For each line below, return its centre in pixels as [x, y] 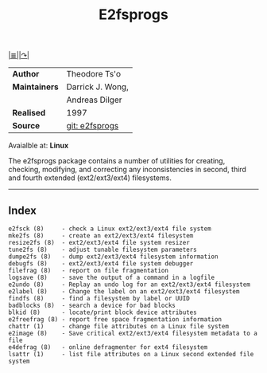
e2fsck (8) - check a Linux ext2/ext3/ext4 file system [110, 229]
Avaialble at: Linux [39, 146]
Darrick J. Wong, [97, 87]
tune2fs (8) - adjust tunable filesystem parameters [103, 249]
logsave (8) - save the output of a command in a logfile [112, 277]
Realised [29, 113]
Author [26, 74]
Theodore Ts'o [94, 74]
